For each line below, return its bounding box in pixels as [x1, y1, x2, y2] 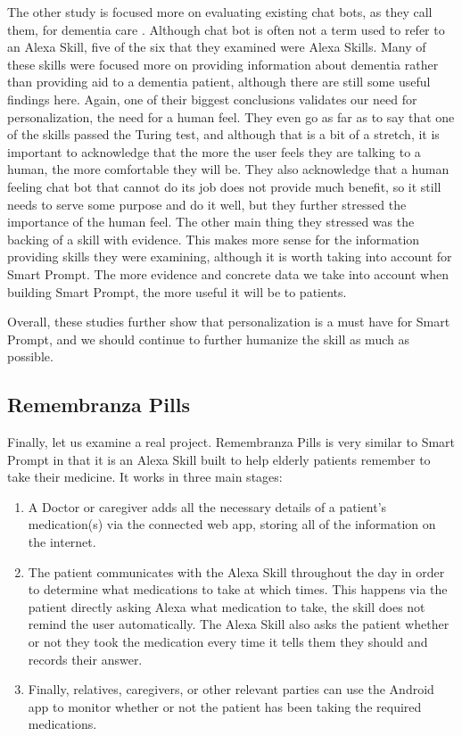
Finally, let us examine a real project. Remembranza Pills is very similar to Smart [7, 433, 456, 451]
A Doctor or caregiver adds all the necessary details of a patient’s [28, 497, 387, 516]
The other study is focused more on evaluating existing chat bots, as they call [7, 3, 433, 21]
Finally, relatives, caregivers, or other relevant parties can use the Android [28, 680, 434, 699]
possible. [7, 347, 54, 366]
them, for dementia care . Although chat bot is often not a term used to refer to [7, 20, 445, 38]
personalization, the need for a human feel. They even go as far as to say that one [7, 107, 455, 126]
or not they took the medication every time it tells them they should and [28, 633, 428, 651]
